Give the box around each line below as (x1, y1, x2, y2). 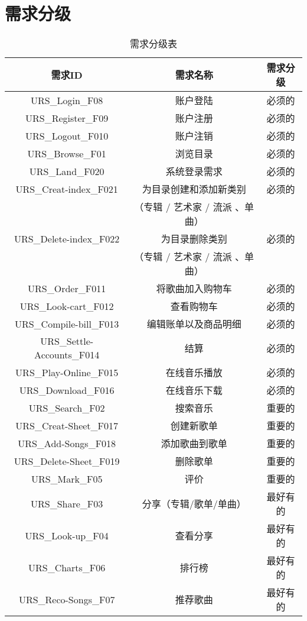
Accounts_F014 (34, 348, 100, 362)
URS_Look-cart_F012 (19, 299, 114, 313)
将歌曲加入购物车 (156, 282, 232, 296)
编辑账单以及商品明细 (146, 317, 241, 331)
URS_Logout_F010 (25, 128, 109, 143)
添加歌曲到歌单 (161, 436, 227, 451)
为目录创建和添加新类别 (142, 182, 246, 196)
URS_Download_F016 (19, 383, 115, 397)
